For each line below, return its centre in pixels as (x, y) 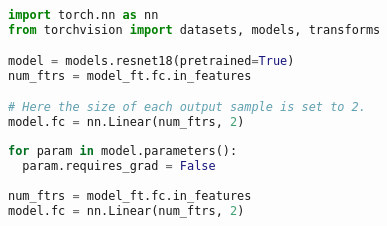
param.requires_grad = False (119, 166)
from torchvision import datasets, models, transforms (194, 29)
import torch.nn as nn (83, 14)
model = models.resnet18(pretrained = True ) (151, 61)
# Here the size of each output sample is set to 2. (187, 107)
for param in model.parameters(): (123, 151)
